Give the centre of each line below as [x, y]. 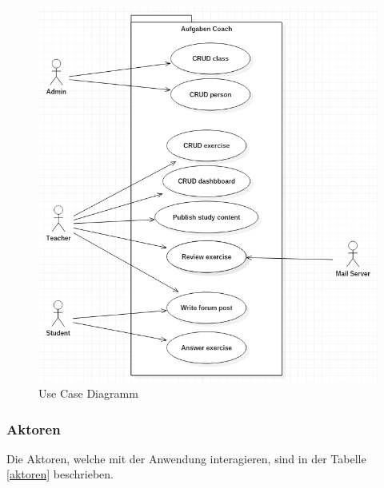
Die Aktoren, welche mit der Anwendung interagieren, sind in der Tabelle [186, 458]
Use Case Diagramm [88, 393]
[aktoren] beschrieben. [60, 474]
